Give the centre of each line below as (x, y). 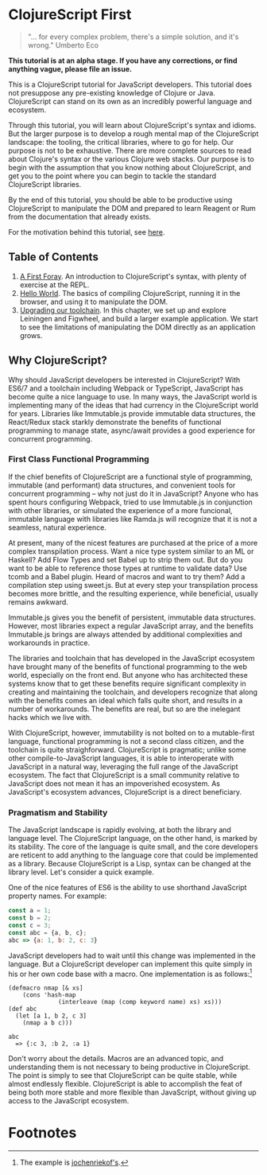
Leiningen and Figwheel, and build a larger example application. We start (139, 318)
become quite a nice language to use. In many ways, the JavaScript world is (133, 396)
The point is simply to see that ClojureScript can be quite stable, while (122, 1076)
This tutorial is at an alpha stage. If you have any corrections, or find (123, 60)
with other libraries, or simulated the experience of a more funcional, (120, 510)
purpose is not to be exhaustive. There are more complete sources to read (130, 150)
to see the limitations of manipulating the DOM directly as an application (137, 327)
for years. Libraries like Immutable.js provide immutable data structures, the (132, 413)
